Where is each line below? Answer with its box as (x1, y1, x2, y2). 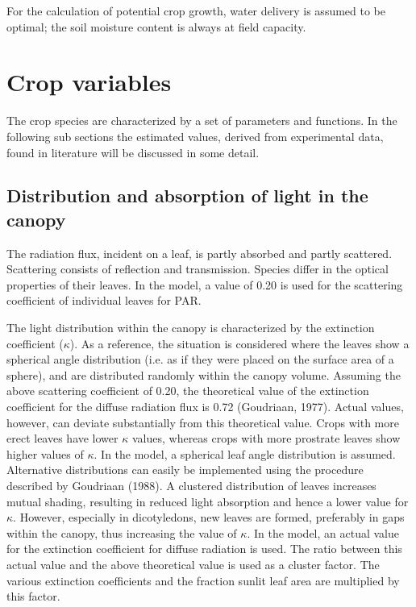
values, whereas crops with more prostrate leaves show (131, 430, 401, 447)
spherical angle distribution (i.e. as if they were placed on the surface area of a (6, 351, 394, 368)
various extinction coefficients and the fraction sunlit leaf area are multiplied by (6, 572, 400, 588)
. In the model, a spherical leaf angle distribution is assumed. (94, 445, 396, 462)
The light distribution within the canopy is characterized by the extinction (6, 319, 375, 336)
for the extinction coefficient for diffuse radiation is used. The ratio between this (6, 540, 402, 557)
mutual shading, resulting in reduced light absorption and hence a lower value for (6, 493, 409, 509)
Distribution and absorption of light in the (6, 183, 368, 208)
